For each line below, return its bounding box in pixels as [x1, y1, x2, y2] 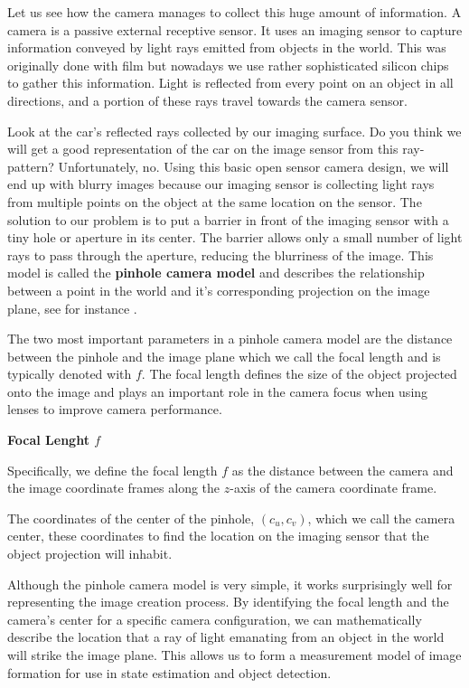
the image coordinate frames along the [7, 478, 220, 497]
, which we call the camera [307, 508, 455, 527]
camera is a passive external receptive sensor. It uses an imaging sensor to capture [7, 20, 463, 39]
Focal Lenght [7, 430, 89, 449]
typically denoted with [7, 364, 132, 383]
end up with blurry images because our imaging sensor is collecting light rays [7, 174, 435, 193]
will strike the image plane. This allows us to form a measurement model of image [7, 646, 462, 664]
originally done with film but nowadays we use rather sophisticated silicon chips [7, 55, 449, 74]
